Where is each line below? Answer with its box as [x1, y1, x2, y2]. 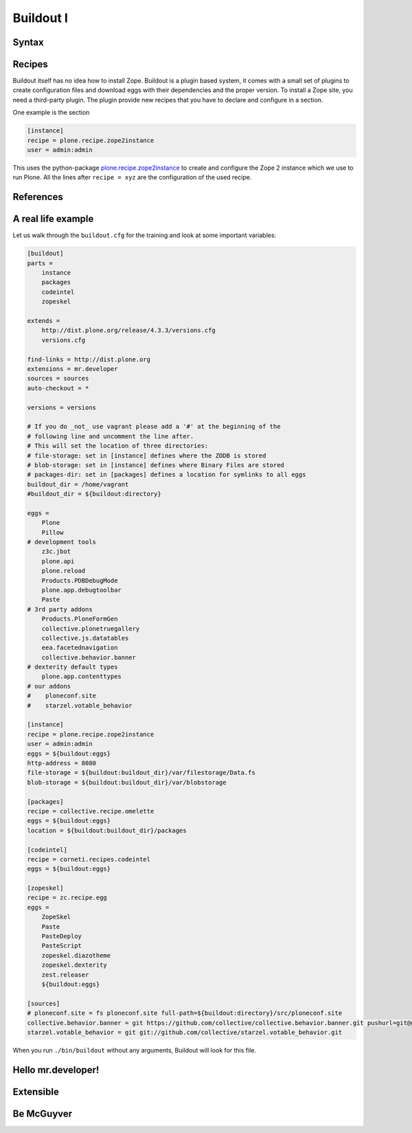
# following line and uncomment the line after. [27, 432, 194, 440]
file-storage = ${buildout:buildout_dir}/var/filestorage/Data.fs [27, 769, 255, 776]
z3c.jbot [41, 548, 71, 556]
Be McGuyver [12, 1108, 73, 1119]
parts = [27, 259, 53, 267]
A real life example [12, 213, 94, 225]
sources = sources [27, 374, 89, 383]
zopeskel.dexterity [41, 961, 108, 969]
